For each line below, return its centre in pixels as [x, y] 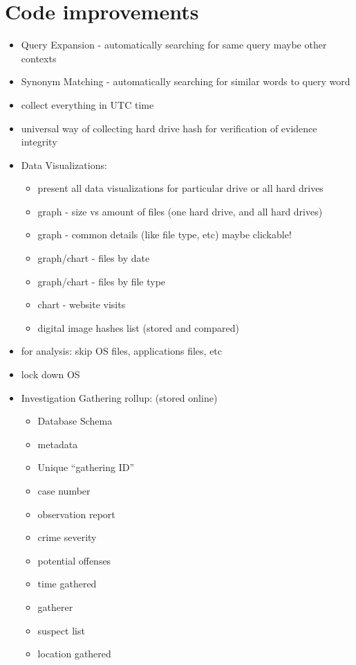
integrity [39, 142]
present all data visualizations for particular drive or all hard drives [180, 188]
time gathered [67, 584]
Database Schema [75, 421]
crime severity [67, 537]
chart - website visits [82, 304]
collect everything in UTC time [87, 104]
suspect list [61, 630]
